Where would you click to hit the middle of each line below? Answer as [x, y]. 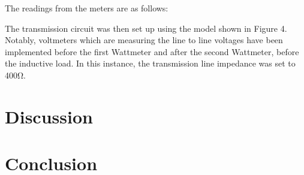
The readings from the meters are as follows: [87, 8]
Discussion [49, 116]
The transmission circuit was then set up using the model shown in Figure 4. [146, 28]
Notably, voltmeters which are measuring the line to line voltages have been [144, 40]
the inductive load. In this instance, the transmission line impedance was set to [150, 63]
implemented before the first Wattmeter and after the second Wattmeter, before [152, 51]
